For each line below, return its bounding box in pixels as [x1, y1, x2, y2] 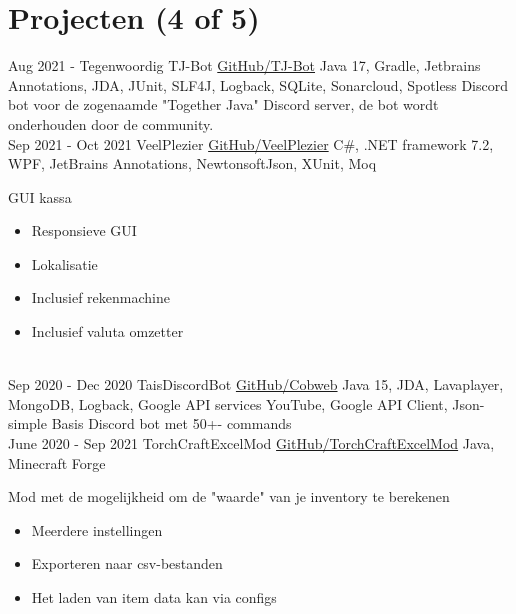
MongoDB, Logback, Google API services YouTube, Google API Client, [8, 393, 448, 414]
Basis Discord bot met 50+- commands [51, 413, 292, 434]
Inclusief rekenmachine [31, 287, 170, 308]
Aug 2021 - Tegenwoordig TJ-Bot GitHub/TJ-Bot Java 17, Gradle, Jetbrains [8, 55, 481, 76]
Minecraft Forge [8, 452, 106, 473]
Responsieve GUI [31, 220, 137, 241]
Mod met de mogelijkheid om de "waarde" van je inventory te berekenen [8, 486, 450, 507]
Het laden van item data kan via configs [31, 587, 277, 607]
